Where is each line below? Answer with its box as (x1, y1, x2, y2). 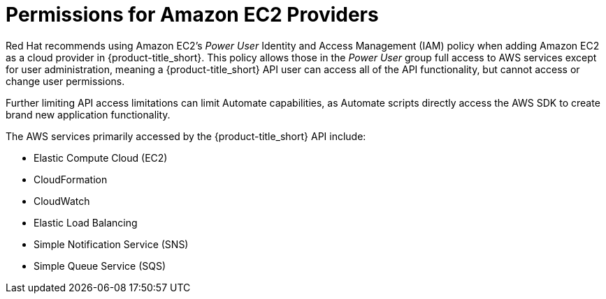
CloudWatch (34, 194, 90, 207)
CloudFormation (34, 173, 108, 185)
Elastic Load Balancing (34, 216, 138, 229)
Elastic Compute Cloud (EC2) (34, 151, 168, 164)
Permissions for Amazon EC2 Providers (6, 3, 379, 26)
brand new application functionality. (6, 108, 171, 121)
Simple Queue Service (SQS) (34, 259, 166, 272)
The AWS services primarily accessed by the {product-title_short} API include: (6, 130, 366, 142)
